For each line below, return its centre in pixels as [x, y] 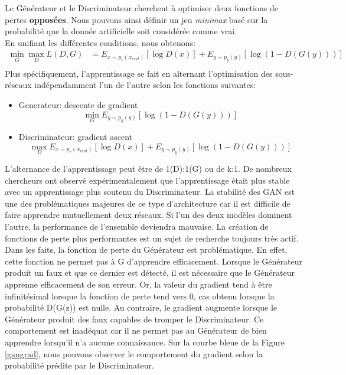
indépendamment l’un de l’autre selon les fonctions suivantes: [145, 85]
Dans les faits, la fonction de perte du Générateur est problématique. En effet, [146, 250]
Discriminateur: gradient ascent [75, 137]
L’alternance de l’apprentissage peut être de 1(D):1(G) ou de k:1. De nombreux [148, 169]
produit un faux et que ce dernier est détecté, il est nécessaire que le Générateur [150, 273]
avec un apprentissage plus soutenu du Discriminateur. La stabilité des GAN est [150, 192]
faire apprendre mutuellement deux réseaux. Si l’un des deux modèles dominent [148, 215]
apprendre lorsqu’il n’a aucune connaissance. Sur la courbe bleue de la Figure [145, 342]
